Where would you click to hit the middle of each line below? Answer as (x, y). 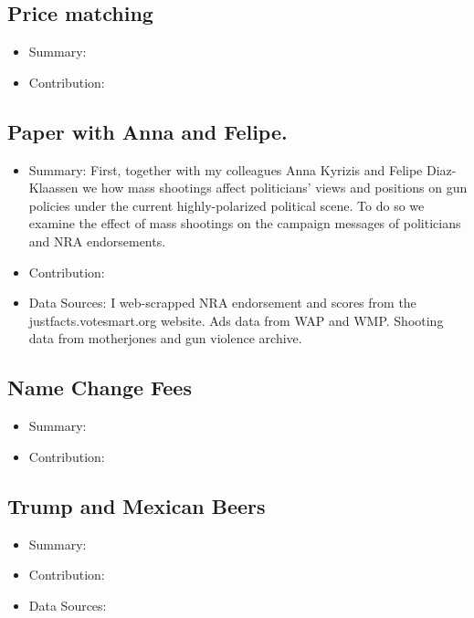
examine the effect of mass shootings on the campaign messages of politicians (245, 223)
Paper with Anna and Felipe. (147, 131)
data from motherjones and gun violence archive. (165, 338)
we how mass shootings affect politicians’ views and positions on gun (275, 188)
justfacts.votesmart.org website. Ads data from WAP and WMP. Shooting (236, 320)
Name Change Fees (100, 388)
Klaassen (53, 188)
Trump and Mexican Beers (137, 505)
